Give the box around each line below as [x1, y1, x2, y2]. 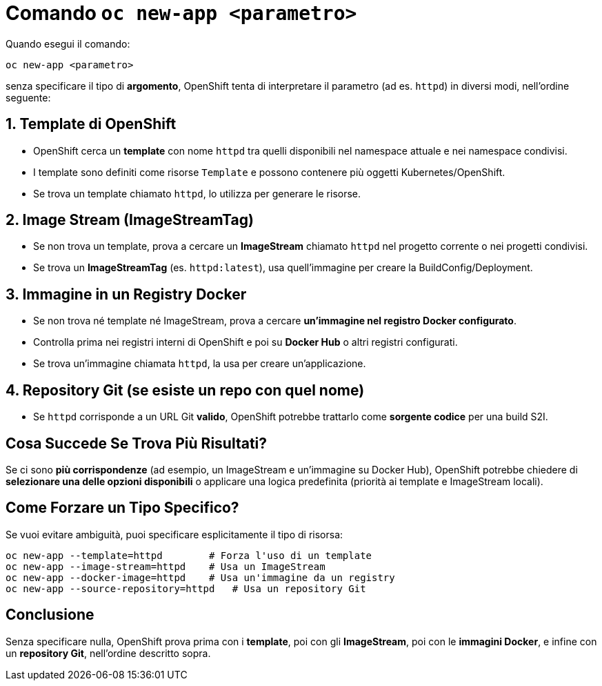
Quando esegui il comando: [6, 37, 130, 50]
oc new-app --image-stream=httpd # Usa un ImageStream [6, 560, 325, 572]
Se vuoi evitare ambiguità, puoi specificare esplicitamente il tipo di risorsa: [6, 528, 343, 540]
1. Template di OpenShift [6, 115, 177, 133]
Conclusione [6, 606, 94, 624]
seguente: [6, 91, 51, 104]
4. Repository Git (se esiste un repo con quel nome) [6, 381, 365, 399]
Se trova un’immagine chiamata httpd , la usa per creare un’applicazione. [33, 357, 366, 370]
